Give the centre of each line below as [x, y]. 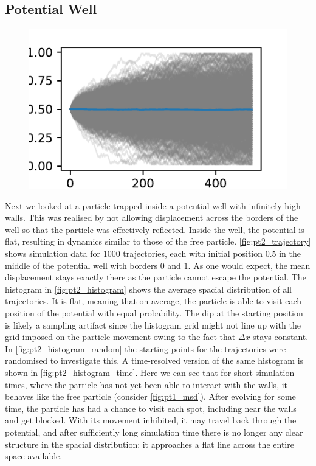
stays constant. [281, 337]
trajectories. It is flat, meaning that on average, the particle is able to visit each [153, 301]
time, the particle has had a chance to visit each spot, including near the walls [151, 408]
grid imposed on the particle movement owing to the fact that [120, 337]
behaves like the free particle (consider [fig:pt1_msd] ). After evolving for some [150, 396]
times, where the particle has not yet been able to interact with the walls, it [146, 384]
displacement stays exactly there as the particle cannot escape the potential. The [156, 277]
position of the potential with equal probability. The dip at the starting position [154, 313]
